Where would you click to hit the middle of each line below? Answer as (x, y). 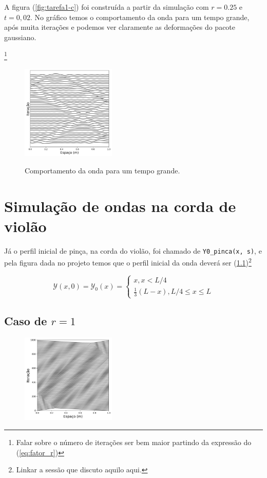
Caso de (26, 320)
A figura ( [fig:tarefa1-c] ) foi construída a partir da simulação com (107, 7)
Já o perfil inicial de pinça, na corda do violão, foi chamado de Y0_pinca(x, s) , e (133, 250)
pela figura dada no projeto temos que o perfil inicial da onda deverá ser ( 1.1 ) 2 (128, 262)
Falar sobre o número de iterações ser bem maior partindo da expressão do (134, 442)
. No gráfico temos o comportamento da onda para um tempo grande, (140, 17)
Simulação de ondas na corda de (120, 206)
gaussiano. (20, 37)
